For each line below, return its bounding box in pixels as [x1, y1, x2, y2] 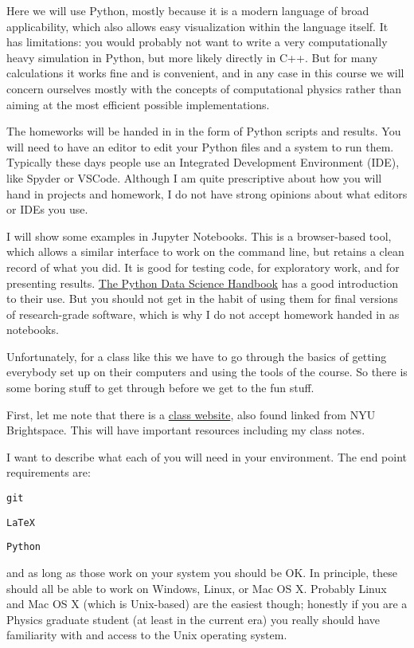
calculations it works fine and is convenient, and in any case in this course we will [6, 65, 404, 81]
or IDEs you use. [6, 201, 88, 218]
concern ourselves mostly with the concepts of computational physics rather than [6, 80, 402, 96]
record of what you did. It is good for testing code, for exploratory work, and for [6, 258, 400, 275]
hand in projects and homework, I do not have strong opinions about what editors [6, 185, 408, 202]
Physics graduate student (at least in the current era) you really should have [6, 611, 380, 627]
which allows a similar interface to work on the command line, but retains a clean [6, 243, 404, 260]
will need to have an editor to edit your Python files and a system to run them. [6, 138, 394, 155]
